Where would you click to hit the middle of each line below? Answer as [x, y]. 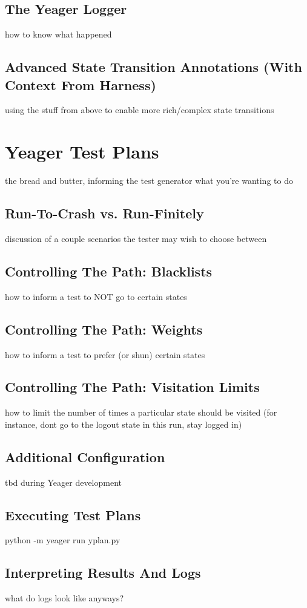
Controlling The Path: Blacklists [109, 271]
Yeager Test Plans [82, 152]
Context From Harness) [81, 84]
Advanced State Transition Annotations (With [153, 67]
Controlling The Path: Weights [104, 329]
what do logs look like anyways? [64, 598]
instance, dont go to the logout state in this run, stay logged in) [124, 424]
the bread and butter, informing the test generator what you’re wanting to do [149, 181]
